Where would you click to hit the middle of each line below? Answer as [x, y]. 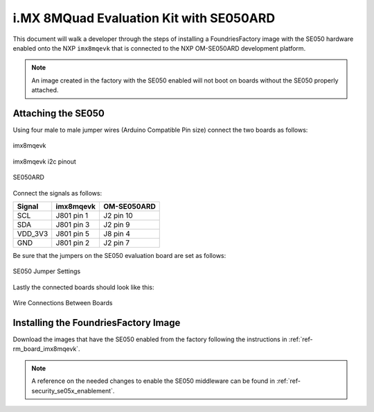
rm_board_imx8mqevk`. [46, 349]
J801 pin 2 [73, 243]
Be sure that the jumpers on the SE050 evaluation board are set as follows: [119, 255]
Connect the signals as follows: [57, 193]
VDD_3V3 [33, 234]
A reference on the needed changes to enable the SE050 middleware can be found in [153, 381]
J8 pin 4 [117, 234]
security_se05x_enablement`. [73, 390]
